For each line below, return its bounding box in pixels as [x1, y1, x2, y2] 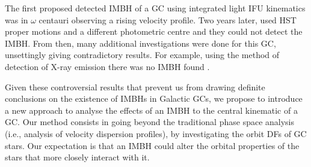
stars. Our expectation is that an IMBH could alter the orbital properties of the [5, 139, 300, 151]
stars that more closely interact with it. [5, 151, 150, 163]
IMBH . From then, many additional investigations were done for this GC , [5, 37, 276, 49]
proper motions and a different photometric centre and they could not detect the [5, 25, 303, 38]
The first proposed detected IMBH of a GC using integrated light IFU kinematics [5, 2, 306, 14]
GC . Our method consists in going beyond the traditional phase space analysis [5, 116, 295, 128]
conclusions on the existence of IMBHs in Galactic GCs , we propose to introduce [5, 92, 303, 105]
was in [5, 13, 28, 26]
